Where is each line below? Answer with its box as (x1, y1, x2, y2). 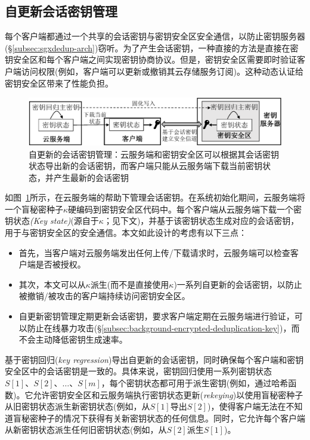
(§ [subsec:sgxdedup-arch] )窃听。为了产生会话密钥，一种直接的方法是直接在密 (5, 41, 299, 54)
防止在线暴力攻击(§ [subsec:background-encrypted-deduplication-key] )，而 (27, 321, 300, 334)
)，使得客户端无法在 (207, 400, 286, 413)
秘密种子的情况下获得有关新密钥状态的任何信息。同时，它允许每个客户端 (21, 411, 305, 424)
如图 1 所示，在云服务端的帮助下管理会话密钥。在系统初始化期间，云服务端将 (5, 191, 305, 204)
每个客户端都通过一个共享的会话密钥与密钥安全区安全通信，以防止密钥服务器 (5, 30, 305, 42)
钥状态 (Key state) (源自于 (5, 214, 99, 227)
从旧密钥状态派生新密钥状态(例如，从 (5, 400, 150, 413)
